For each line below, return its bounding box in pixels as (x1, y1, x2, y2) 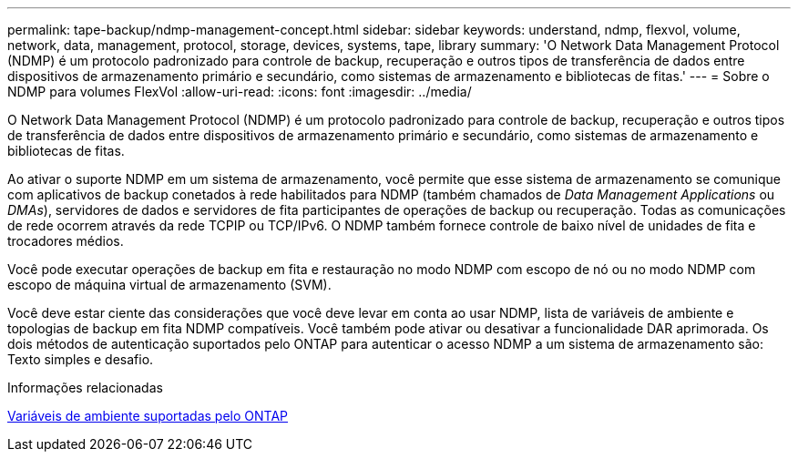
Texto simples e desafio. (7, 352, 154, 367)
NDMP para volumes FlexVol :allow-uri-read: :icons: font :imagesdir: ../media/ (7, 84, 472, 99)
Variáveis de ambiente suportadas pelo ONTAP (7, 408, 289, 423)
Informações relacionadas (7, 380, 163, 395)
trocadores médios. (7, 233, 124, 249)
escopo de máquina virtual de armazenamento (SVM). (7, 277, 332, 292)
